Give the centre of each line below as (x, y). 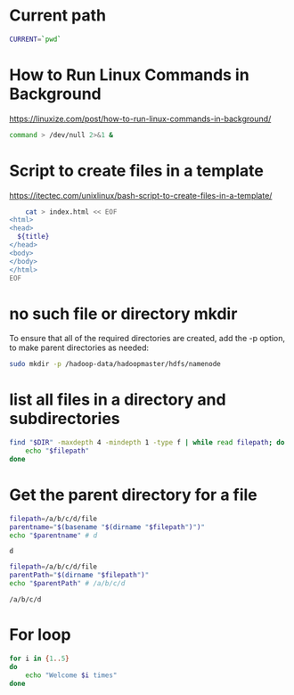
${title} (33, 237)
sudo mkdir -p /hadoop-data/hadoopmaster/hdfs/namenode (115, 364)
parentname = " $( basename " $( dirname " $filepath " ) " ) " (107, 527)
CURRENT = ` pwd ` (36, 39)
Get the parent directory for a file (133, 495)
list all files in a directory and (118, 400)
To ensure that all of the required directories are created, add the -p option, (147, 339)
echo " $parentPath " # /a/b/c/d (67, 584)
